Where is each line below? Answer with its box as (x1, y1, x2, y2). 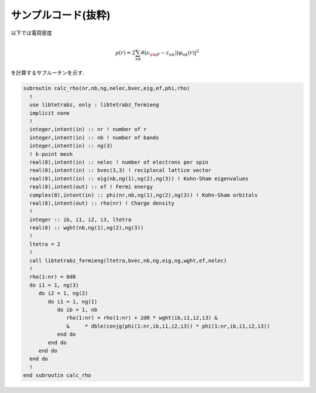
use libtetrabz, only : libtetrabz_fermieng (29, 101, 159, 108)
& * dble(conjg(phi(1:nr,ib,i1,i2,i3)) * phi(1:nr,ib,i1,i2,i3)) (66, 323, 270, 329)
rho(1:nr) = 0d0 (29, 274, 76, 281)
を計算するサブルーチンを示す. (11, 69, 85, 76)
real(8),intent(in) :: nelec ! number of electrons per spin (29, 159, 209, 165)
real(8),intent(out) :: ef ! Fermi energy (29, 183, 153, 190)
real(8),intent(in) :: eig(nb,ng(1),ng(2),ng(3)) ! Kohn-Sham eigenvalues (29, 175, 249, 182)
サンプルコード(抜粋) (11, 9, 111, 22)
